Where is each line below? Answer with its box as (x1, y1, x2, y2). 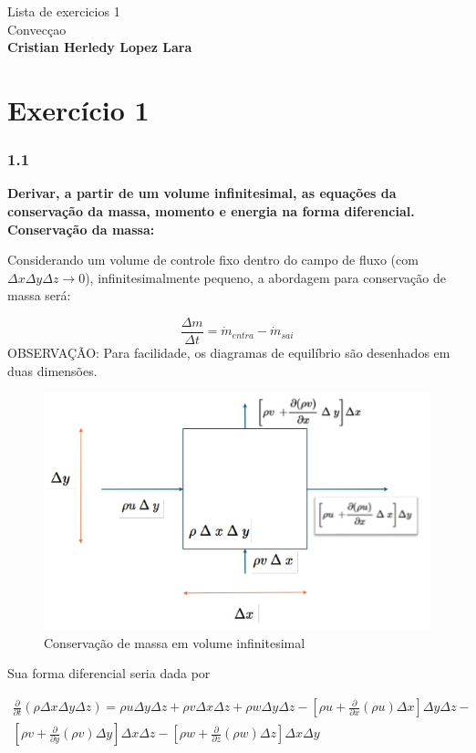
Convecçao (7, 19, 67, 38)
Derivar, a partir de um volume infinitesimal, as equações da (7, 183, 397, 203)
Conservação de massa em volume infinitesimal (44, 633, 305, 652)
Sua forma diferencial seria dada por (7, 664, 211, 683)
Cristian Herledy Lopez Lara (7, 37, 192, 57)
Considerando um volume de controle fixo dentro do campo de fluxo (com (7, 250, 419, 269)
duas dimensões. (7, 361, 98, 380)
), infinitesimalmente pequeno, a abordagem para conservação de (85, 267, 446, 287)
